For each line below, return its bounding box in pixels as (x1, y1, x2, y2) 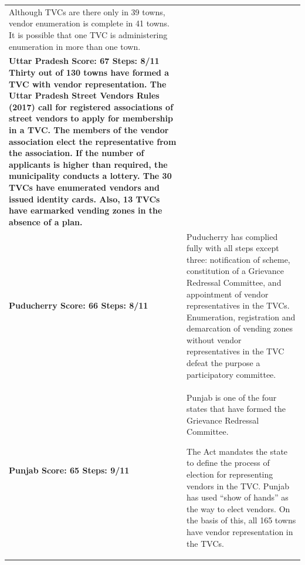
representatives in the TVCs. (187, 299, 290, 312)
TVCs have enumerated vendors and (9, 181, 160, 193)
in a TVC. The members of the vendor (9, 123, 169, 136)
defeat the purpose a (187, 357, 260, 369)
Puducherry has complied (187, 230, 278, 242)
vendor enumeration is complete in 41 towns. (9, 17, 170, 29)
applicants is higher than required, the (9, 158, 168, 170)
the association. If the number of (9, 147, 144, 159)
